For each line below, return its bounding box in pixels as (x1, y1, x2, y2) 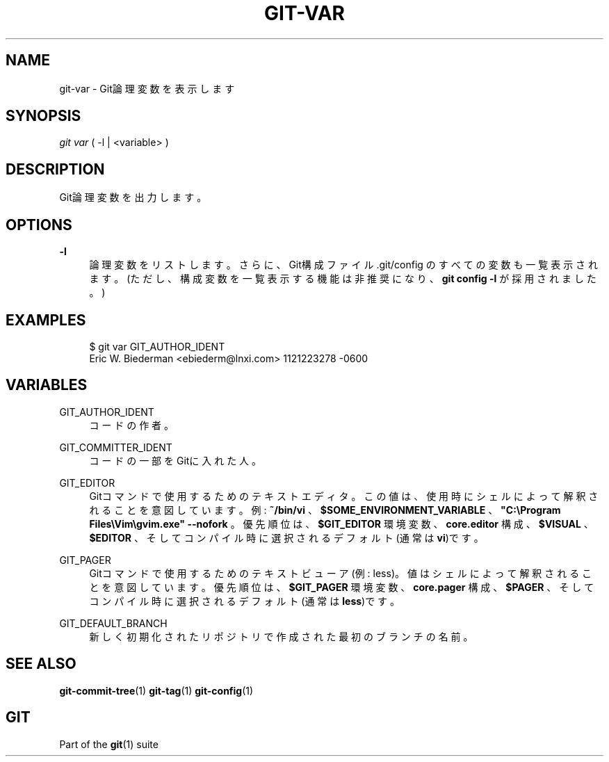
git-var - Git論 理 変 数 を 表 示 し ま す (59, 82, 235, 95)
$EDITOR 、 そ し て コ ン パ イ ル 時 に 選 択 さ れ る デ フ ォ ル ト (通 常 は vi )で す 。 (89, 531, 484, 544)
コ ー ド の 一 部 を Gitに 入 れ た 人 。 (89, 454, 262, 467)
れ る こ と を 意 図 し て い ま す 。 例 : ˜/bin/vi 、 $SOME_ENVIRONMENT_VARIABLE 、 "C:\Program (89, 503, 561, 516)
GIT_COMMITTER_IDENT (59, 441, 172, 453)
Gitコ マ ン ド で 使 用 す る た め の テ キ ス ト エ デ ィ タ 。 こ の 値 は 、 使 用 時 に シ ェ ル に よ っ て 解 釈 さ (89, 489, 599, 502)
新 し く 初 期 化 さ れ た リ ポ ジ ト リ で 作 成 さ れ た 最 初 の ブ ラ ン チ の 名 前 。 (89, 630, 473, 642)
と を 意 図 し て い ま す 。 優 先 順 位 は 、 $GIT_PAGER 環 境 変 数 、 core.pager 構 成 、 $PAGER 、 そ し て (89, 581, 594, 593)
